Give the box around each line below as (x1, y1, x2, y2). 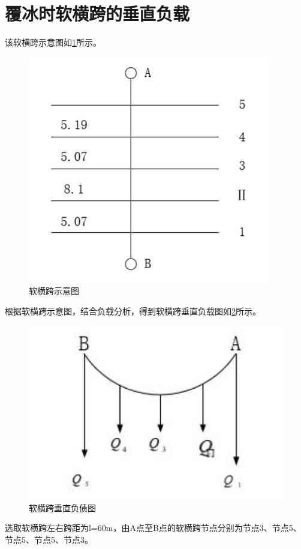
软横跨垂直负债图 (29, 501, 96, 514)
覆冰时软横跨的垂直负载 (5, 1, 190, 26)
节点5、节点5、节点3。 (5, 533, 93, 545)
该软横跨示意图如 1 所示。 (5, 36, 101, 49)
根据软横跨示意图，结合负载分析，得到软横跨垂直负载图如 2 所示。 (5, 304, 261, 317)
